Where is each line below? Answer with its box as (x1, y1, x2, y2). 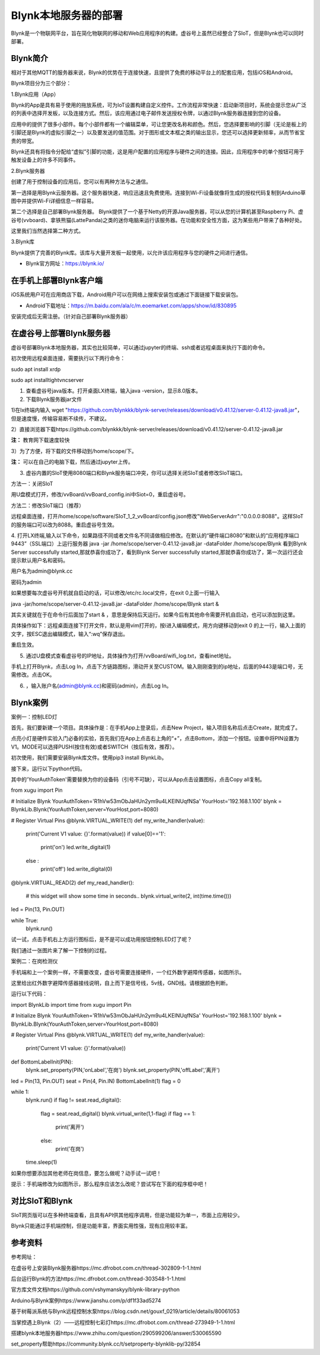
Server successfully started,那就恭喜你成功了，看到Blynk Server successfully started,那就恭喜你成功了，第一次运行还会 (11, 548, 303, 556)
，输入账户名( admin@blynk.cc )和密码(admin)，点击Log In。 (25, 682, 172, 689)
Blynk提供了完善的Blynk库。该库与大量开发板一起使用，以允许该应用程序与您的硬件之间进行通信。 (11, 249, 251, 256)
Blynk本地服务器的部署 (11, 9, 123, 22)
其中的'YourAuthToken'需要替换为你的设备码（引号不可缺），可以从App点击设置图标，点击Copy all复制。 (11, 776, 265, 783)
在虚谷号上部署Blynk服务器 (11, 328, 111, 338)
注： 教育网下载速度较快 (11, 436, 70, 444)
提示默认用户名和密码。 (11, 557, 68, 564)
